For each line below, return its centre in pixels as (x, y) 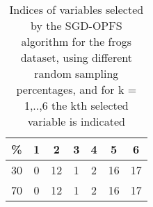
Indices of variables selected (76, 9)
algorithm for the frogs (76, 41)
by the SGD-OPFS (76, 25)
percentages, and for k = (76, 89)
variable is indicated (76, 121)
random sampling (76, 73)
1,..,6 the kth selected (76, 105)
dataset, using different (76, 57)
